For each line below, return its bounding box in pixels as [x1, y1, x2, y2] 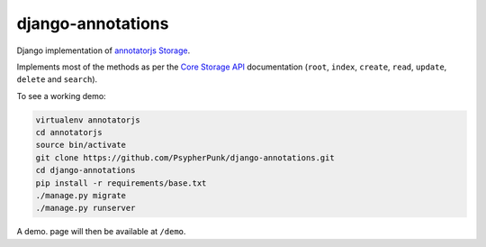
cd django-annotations [35, 165, 136, 176]
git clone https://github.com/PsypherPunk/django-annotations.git [35, 152, 335, 162]
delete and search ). [16, 74, 98, 85]
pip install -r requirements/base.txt [35, 178, 207, 188]
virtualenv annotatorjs [35, 114, 141, 125]
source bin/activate [35, 140, 126, 151]
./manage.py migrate [35, 190, 126, 201]
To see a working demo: [16, 90, 107, 101]
